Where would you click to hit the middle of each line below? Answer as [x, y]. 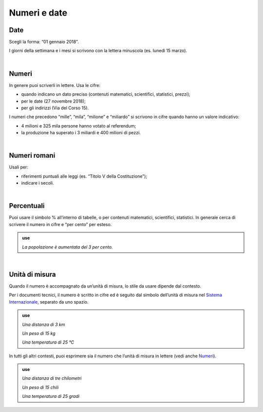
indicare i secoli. [38, 183]
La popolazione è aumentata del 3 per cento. [67, 247]
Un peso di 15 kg [39, 333]
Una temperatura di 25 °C [48, 342]
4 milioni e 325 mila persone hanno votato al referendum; [79, 126]
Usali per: [19, 167]
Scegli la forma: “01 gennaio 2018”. [44, 42]
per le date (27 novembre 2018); [54, 101]
